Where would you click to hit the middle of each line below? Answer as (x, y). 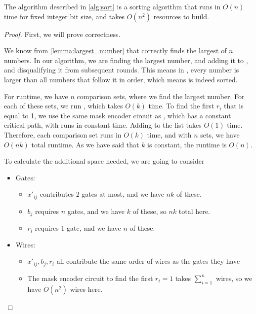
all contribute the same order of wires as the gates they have (148, 261)
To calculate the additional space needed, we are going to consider (104, 161)
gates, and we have (96, 211)
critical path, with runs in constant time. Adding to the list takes (103, 125)
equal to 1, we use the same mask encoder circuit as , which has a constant (118, 115)
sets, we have (220, 134)
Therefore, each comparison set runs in (63, 134)
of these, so (149, 211)
